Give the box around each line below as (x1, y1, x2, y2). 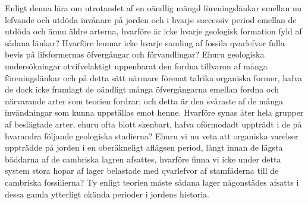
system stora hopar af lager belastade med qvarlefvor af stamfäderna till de (5, 164, 279, 177)
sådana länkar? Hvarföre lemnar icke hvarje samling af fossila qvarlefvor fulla (5, 36, 285, 49)
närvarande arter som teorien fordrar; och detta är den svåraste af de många (5, 94, 284, 107)
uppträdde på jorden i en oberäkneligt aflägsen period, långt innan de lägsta (5, 141, 283, 154)
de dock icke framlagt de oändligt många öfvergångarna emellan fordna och (5, 83, 279, 95)
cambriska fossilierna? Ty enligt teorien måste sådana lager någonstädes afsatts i (5, 176, 299, 188)
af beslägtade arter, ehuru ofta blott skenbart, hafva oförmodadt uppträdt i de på (5, 117, 302, 130)
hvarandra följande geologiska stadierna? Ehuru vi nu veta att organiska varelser (5, 129, 298, 142)
